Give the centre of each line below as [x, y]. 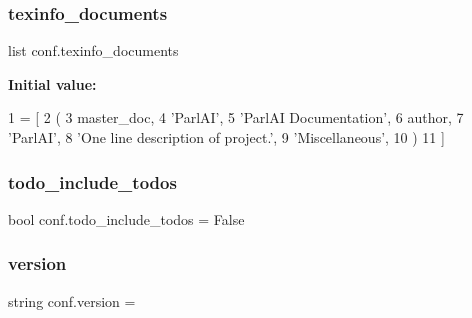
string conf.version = [72, 300]
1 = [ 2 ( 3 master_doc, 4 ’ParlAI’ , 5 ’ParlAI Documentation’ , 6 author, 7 [236, 117]
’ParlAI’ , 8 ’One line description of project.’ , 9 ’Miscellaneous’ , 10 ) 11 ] [226, 137]
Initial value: [52, 83]
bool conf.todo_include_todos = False [126, 218]
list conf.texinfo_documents [93, 50]
